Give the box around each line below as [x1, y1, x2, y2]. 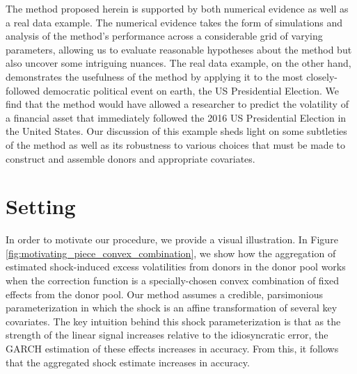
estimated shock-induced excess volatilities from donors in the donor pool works [6, 259, 346, 274]
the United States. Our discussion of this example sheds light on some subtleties [6, 124, 347, 138]
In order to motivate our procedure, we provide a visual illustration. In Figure [6, 232, 338, 247]
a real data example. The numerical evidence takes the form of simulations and [6, 15, 343, 29]
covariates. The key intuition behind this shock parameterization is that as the [6, 314, 341, 328]
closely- [306, 69, 338, 83]
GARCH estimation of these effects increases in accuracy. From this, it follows [6, 341, 339, 355]
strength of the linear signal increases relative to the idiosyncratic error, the [6, 327, 328, 342]
